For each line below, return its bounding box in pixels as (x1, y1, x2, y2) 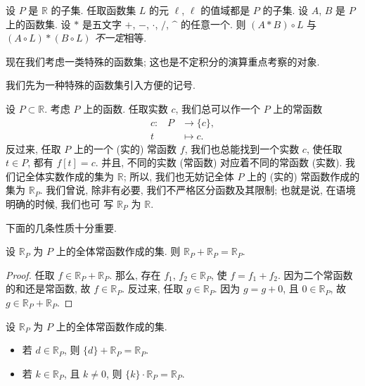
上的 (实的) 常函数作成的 (247, 168, 360, 183)
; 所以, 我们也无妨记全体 (123, 168, 234, 183)
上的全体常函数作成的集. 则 (56, 244, 181, 259)
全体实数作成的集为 (25, 168, 114, 183)
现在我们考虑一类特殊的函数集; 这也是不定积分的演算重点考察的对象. (6, 54, 320, 68)
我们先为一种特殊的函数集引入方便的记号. (6, 77, 196, 92)
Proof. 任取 (6, 267, 55, 282)
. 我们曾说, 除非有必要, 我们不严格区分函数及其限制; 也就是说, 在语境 (39, 182, 356, 197)
